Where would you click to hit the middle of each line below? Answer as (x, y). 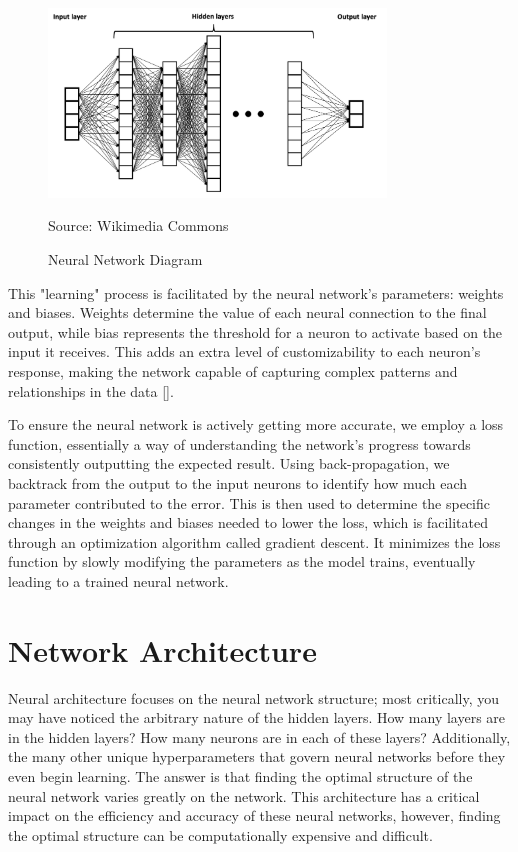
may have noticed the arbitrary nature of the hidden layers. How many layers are (257, 717)
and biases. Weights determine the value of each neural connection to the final (247, 312)
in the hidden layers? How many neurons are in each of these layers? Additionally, (259, 736)
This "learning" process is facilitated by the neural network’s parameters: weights (256, 292)
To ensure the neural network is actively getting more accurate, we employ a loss (256, 424)
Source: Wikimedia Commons (138, 225)
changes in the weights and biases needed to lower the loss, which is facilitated (248, 522)
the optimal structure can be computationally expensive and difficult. (220, 834)
